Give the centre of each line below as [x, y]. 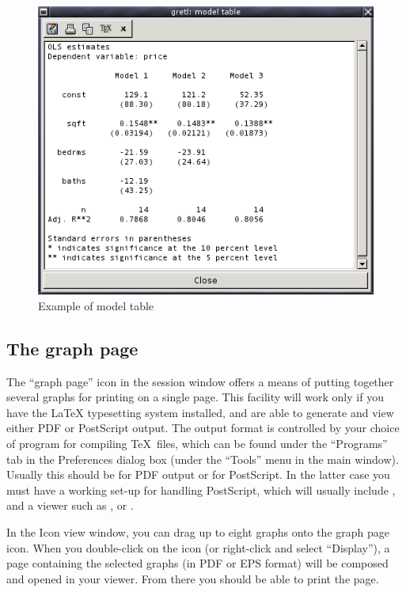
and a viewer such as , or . [70, 505]
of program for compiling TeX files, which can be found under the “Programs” [197, 444]
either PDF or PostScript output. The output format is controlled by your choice [203, 428]
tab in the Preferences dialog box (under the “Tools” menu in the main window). [203, 459]
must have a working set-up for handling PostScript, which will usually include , [201, 490]
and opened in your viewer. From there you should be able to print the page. [193, 578]
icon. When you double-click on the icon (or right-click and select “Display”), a [198, 547]
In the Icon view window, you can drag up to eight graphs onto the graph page [198, 532]
